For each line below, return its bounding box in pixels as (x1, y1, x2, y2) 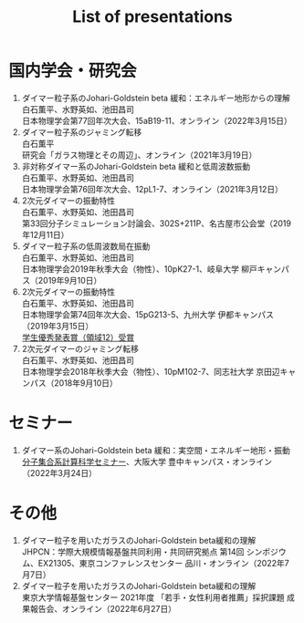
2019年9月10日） (37, 275, 102, 286)
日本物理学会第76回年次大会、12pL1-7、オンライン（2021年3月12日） (21, 183, 284, 194)
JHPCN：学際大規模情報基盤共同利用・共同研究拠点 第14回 (21, 545, 245, 557)
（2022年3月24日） (21, 467, 98, 478)
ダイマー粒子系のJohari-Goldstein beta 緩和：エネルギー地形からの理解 (21, 92, 291, 103)
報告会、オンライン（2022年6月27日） (29, 603, 177, 614)
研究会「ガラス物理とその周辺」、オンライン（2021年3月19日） (21, 149, 257, 161)
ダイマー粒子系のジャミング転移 (21, 126, 142, 138)
